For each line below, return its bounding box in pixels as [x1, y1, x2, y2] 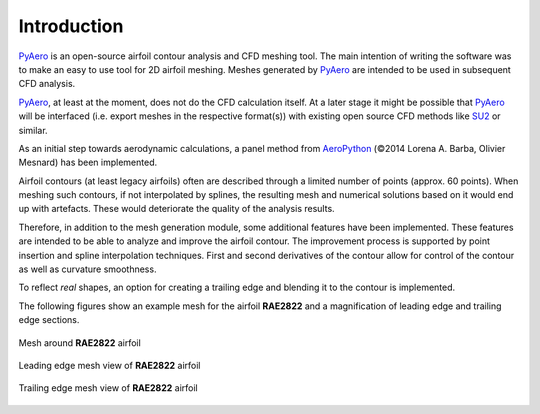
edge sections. [18, 314, 80, 326]
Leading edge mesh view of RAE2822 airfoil [18, 359, 201, 371]
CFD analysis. [18, 78, 76, 90]
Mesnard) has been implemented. [18, 156, 158, 169]
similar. [18, 124, 49, 136]
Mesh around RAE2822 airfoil [18, 336, 142, 349]
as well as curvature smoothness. [18, 263, 157, 275]
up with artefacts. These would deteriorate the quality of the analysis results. [18, 203, 335, 215]
